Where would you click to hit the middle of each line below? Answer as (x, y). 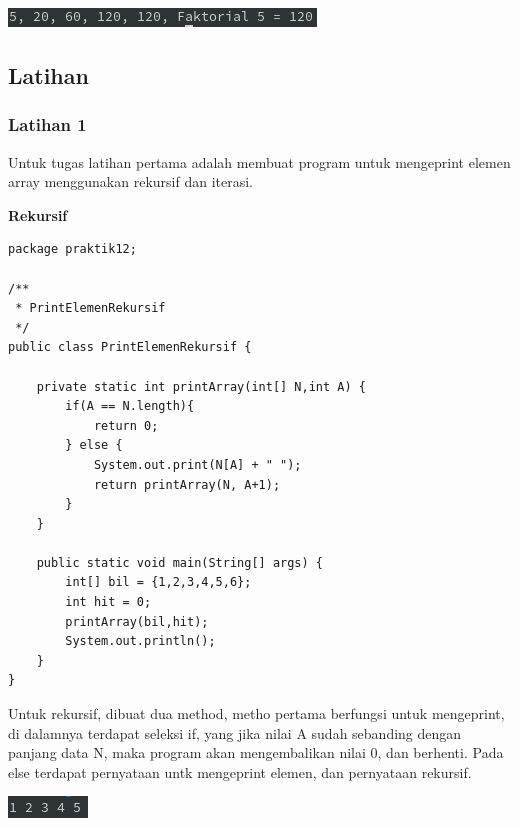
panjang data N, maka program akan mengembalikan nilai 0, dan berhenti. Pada (256, 752)
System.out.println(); (140, 641)
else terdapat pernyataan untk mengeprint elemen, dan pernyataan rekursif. (240, 771)
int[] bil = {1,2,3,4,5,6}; (158, 582)
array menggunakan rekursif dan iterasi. (130, 181)
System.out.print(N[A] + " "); (197, 464)
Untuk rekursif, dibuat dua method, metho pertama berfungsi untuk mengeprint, (256, 713)
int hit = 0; (108, 602)
